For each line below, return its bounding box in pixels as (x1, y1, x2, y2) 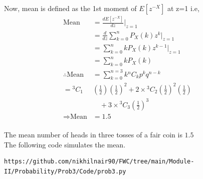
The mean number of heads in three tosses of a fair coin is (4, 129, 182, 140)
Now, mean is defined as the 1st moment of (4, 3, 137, 13)
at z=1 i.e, (167, 3, 199, 13)
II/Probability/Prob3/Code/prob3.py (4, 167, 126, 175)
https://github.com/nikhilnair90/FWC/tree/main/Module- (4, 158, 194, 165)
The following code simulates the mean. (4, 139, 126, 149)
